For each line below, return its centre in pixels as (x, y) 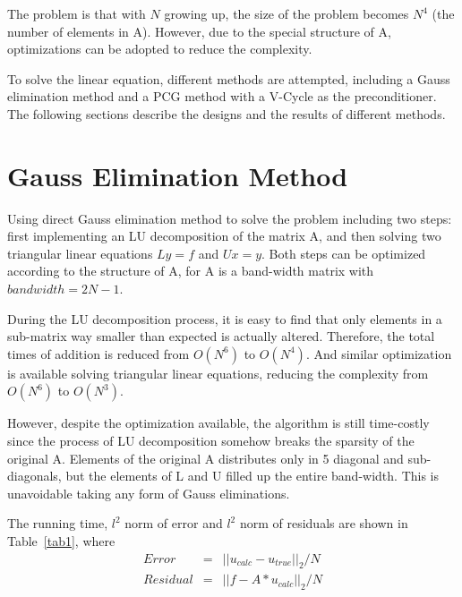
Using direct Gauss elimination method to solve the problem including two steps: (230, 218)
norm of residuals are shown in (324, 523)
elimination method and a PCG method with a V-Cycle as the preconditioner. (222, 96)
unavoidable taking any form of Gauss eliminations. (149, 493)
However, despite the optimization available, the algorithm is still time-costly (218, 423)
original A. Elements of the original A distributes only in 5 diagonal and (205, 458)
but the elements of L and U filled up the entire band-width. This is (252, 476)
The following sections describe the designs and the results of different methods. (227, 113)
